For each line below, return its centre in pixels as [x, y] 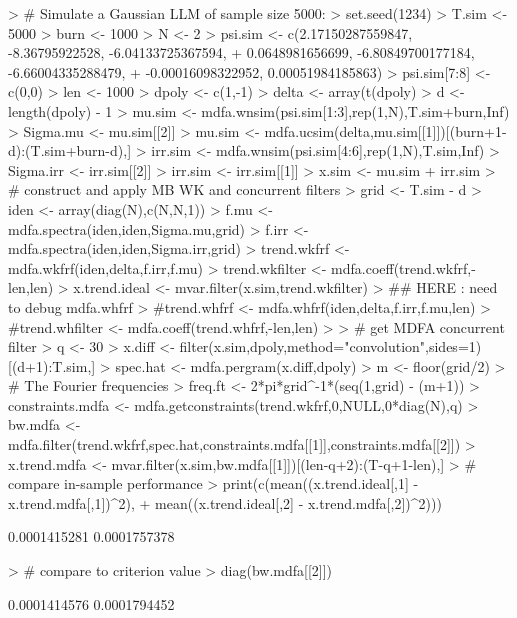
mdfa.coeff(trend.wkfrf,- [403, 267]
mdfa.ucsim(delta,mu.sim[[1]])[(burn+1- [385, 130]
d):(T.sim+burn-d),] [70, 150]
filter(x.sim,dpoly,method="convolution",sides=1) [330, 346]
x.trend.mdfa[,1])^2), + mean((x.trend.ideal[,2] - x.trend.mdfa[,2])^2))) [225, 502]
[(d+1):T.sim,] [52, 365]
